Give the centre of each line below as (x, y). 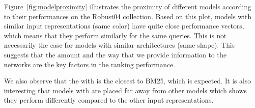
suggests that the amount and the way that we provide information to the (115, 54)
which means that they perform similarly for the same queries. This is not (115, 35)
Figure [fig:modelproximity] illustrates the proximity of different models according (128, 6)
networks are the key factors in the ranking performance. (90, 64)
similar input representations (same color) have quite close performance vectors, (124, 26)
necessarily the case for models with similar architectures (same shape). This (119, 45)
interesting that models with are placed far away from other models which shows (126, 90)
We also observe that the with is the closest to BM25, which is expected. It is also (127, 81)
